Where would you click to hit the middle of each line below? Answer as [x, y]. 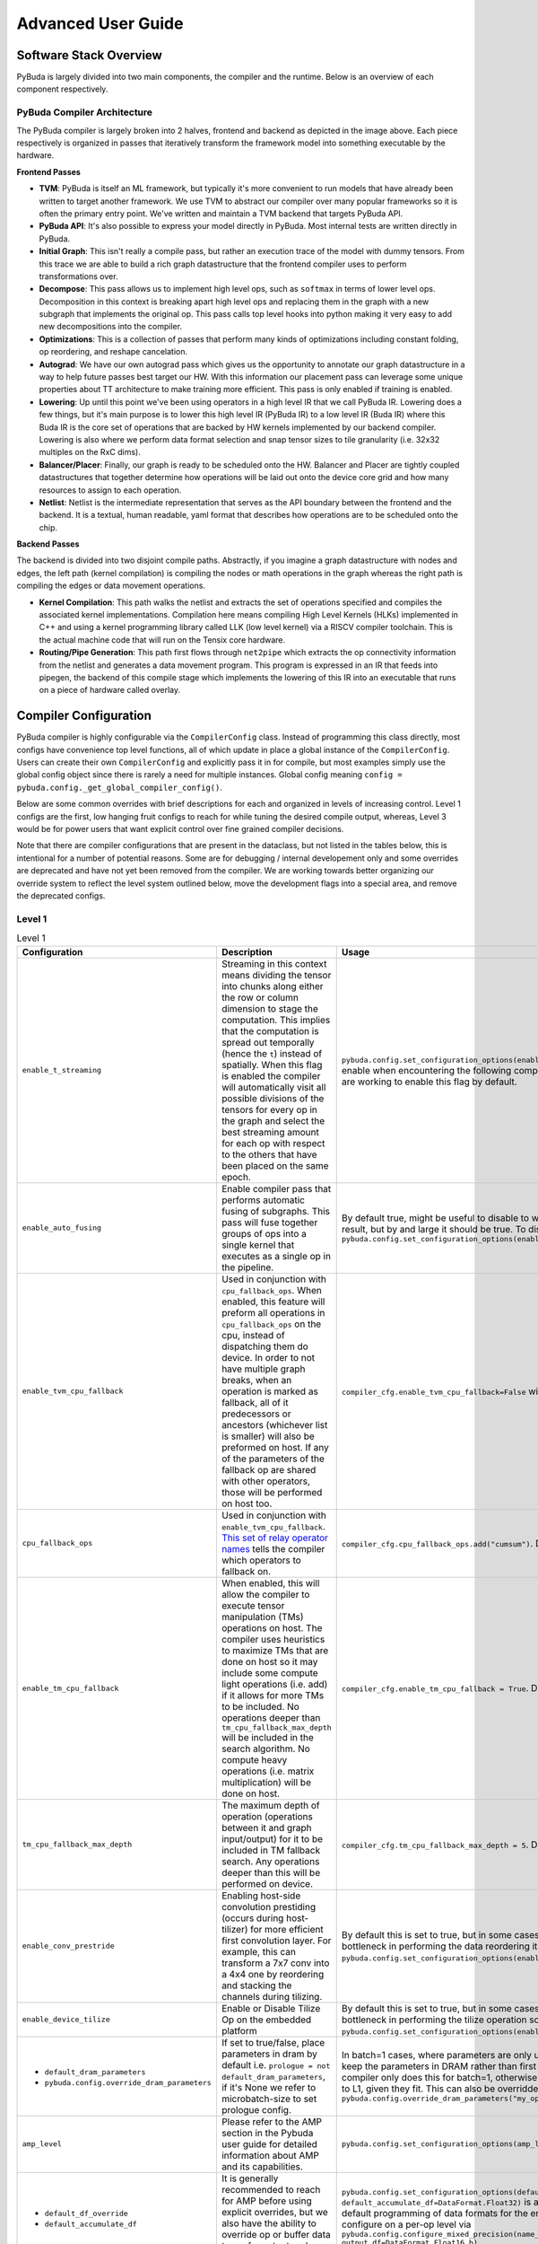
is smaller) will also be [268, 1436]
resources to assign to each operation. [110, 490]
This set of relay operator [275, 1538]
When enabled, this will [270, 1582]
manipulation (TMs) [262, 1617]
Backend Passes [48, 544]
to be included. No [260, 1706]
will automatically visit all [273, 1087]
